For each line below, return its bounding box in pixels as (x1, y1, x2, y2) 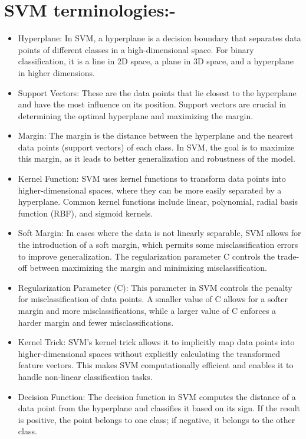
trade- (277, 250, 300, 262)
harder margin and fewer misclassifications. (18, 316, 174, 328)
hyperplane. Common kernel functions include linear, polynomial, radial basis (18, 195, 298, 208)
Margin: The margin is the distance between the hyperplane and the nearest (18, 129, 294, 142)
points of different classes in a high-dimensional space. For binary (18, 43, 254, 55)
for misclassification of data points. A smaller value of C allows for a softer (18, 293, 288, 305)
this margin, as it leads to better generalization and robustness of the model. (18, 152, 295, 165)
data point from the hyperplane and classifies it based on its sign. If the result (18, 402, 301, 414)
